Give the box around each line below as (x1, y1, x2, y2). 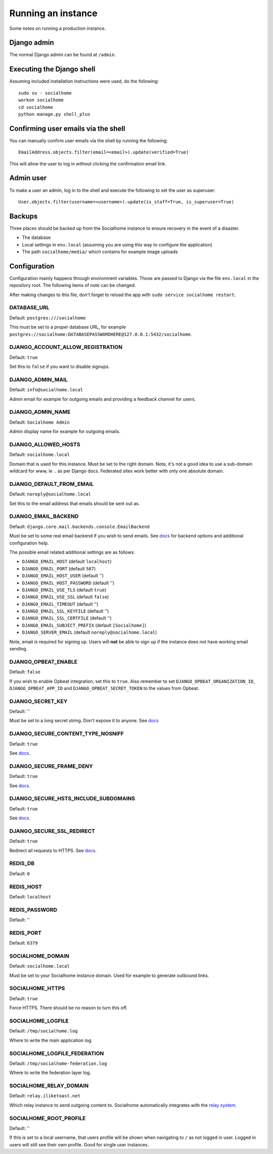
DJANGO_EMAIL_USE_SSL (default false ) (22, 594, 109, 600)
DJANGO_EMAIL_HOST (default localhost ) (22, 558, 112, 564)
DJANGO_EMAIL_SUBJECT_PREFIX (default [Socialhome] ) (22, 622, 147, 628)
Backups (9, 212, 38, 220)
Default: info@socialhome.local (9, 387, 83, 393)
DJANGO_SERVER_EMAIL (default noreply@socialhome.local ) (22, 629, 157, 635)
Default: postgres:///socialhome (9, 314, 86, 321)
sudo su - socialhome (18, 90, 72, 96)
